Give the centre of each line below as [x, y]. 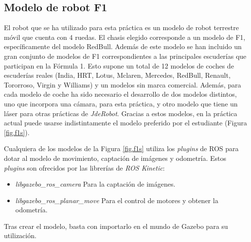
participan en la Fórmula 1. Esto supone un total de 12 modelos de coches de [119, 65]
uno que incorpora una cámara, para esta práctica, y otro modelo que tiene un [121, 103]
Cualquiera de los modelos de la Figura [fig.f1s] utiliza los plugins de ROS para [121, 148]
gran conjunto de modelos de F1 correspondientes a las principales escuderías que [125, 56]
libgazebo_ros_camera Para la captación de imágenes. [95, 184]
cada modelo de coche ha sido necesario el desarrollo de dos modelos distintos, [120, 94]
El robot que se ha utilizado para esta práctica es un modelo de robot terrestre [121, 27]
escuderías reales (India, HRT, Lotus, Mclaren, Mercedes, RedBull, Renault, [117, 75]
